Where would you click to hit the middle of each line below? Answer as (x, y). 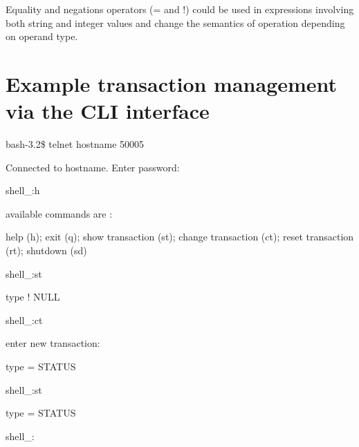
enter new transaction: (53, 343)
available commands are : (59, 213)
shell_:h (23, 190)
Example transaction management (172, 83)
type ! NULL (33, 297)
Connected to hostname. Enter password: (93, 167)
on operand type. (42, 36)
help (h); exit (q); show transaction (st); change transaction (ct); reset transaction (180, 237)
